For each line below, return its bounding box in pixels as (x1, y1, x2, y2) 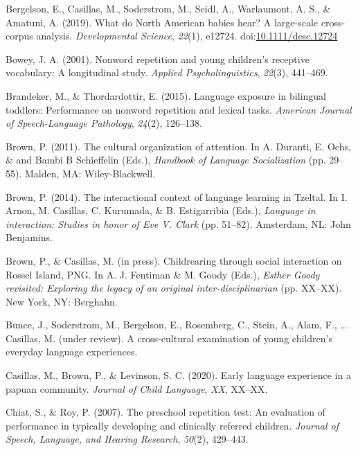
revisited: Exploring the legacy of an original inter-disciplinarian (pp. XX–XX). (6, 281, 342, 295)
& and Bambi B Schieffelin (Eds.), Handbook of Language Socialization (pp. (6, 152, 326, 167)
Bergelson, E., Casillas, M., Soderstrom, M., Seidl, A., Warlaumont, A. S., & (6, 1, 331, 15)
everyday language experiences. (6, 344, 138, 359)
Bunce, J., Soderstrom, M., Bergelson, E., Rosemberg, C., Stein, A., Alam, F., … (6, 317, 347, 332)
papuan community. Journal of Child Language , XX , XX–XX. (6, 381, 268, 396)
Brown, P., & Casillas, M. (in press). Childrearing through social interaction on (6, 253, 342, 267)
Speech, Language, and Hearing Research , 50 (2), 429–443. (6, 432, 249, 446)
